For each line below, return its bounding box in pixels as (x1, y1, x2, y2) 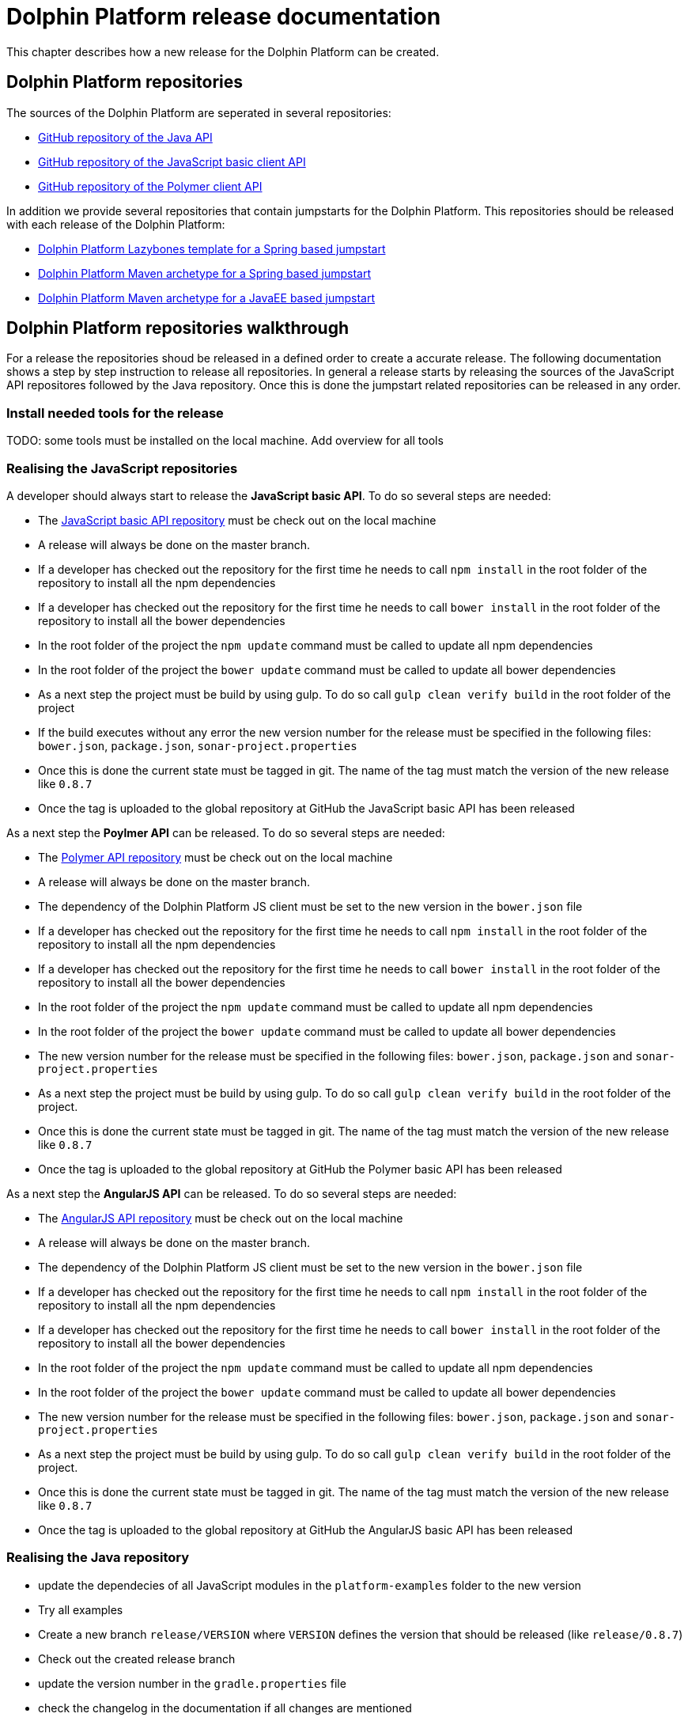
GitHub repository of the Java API (38, 130, 213, 144)
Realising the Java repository (6, 1549, 190, 1566)
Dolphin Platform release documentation (6, 3, 441, 30)
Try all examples (38, 1602, 123, 1617)
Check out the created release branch (38, 1651, 236, 1666)
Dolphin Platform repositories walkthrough (6, 318, 349, 339)
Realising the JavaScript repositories (6, 460, 238, 476)
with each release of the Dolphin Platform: (6, 217, 225, 231)
